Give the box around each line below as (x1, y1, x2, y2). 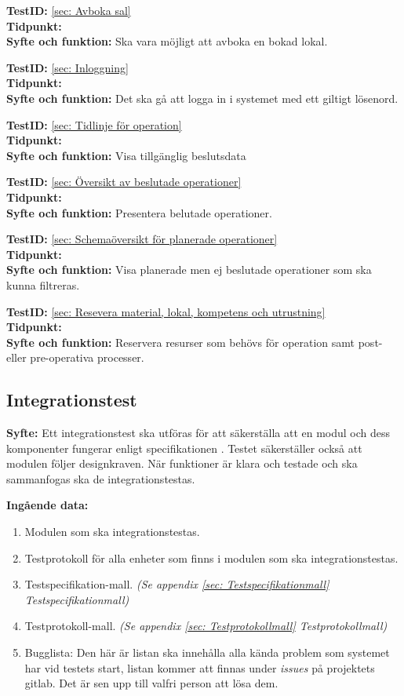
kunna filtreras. (6, 276, 80, 293)
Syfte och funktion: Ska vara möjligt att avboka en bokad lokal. (6, 33, 328, 49)
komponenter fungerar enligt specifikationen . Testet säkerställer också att (6, 439, 362, 456)
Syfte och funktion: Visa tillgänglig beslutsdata (6, 147, 246, 163)
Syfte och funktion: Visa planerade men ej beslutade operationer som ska (6, 261, 372, 278)
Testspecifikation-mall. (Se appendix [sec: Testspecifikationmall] (24, 576, 329, 592)
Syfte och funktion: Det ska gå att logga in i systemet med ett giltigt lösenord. (6, 89, 399, 106)
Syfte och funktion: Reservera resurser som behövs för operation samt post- (6, 333, 383, 350)
